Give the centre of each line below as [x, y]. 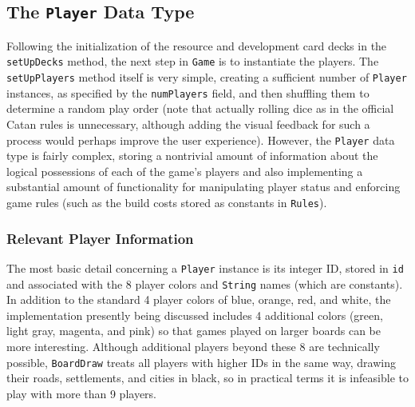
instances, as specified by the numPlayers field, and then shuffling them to [188, 92]
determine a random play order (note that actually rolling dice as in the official [200, 108]
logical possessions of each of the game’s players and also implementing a [185, 171]
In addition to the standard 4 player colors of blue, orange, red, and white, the [199, 299]
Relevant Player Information [100, 238]
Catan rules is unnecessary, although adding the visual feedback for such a [188, 124]
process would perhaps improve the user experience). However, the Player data [201, 140]
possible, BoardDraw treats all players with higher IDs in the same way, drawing [201, 362]
